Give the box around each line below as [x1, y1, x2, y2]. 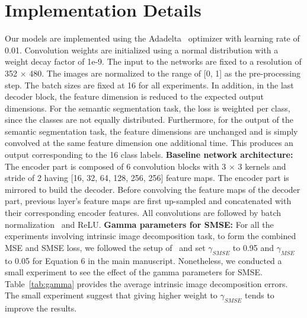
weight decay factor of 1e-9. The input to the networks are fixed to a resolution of [5, 55, 302, 68]
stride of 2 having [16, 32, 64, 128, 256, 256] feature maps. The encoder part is [5, 171, 289, 184]
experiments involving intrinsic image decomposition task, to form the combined [5, 230, 296, 242]
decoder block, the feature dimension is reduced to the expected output [5, 90, 264, 103]
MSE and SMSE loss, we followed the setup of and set [5, 241, 206, 253]
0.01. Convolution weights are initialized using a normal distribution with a [5, 43, 279, 56]
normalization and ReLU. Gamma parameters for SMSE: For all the [5, 218, 274, 230]
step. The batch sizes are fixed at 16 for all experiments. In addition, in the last [5, 78, 294, 91]
